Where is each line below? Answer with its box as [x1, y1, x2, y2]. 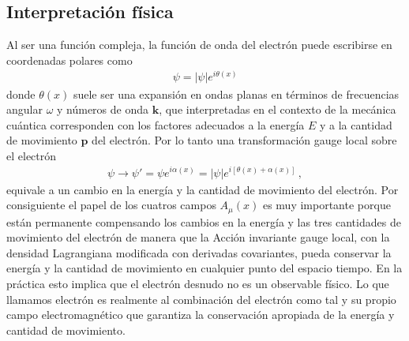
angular [6, 101, 43, 118]
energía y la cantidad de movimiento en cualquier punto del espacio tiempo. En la [6, 260, 403, 276]
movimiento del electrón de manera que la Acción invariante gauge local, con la [6, 229, 390, 245]
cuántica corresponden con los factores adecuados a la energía [6, 116, 305, 133]
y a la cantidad [319, 116, 392, 133]
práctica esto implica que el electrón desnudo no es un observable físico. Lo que [6, 275, 389, 291]
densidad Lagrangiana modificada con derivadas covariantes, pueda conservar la [6, 244, 392, 260]
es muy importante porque [262, 197, 391, 213]
